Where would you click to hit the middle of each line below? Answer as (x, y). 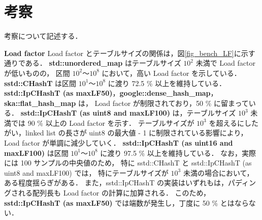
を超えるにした (234, 122)
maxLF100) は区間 (36, 153)
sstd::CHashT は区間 (40, 83)
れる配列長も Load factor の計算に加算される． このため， (114, 193)
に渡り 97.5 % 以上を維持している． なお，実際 (178, 153)
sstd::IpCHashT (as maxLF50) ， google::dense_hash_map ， (111, 93)
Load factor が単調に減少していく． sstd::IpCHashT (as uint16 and (119, 143)
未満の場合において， (218, 172)
